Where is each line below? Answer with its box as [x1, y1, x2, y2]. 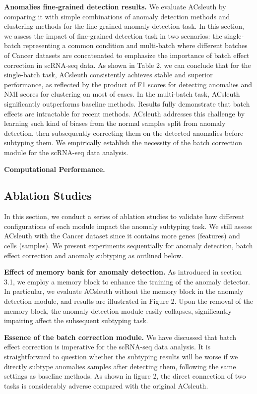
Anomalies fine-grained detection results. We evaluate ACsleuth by [4, 1, 226, 11]
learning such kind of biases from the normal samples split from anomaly [4, 118, 226, 128]
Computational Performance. [4, 164, 105, 174]
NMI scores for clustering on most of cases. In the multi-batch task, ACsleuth [4, 89, 240, 99]
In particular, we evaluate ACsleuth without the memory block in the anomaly [4, 286, 244, 296]
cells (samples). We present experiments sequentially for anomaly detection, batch [4, 240, 253, 251]
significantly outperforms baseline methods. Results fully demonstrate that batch [4, 98, 250, 109]
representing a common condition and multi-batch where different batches [23, 40, 248, 51]
